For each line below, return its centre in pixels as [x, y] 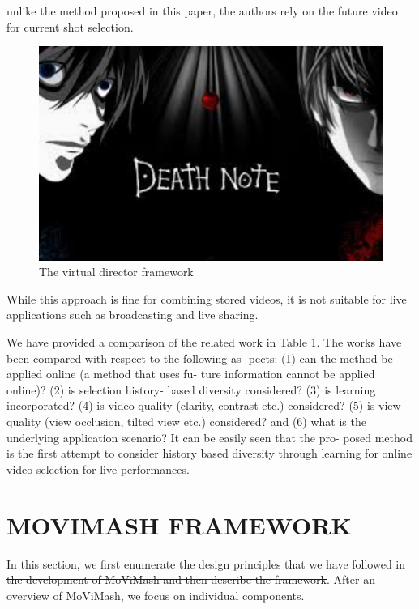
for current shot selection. [70, 26]
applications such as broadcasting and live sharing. [133, 315]
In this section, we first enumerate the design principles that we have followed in [206, 563]
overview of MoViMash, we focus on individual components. [156, 595]
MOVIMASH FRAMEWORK [179, 524]
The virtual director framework [116, 272]
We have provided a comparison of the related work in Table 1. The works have [204, 342]
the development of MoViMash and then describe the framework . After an [191, 579]
